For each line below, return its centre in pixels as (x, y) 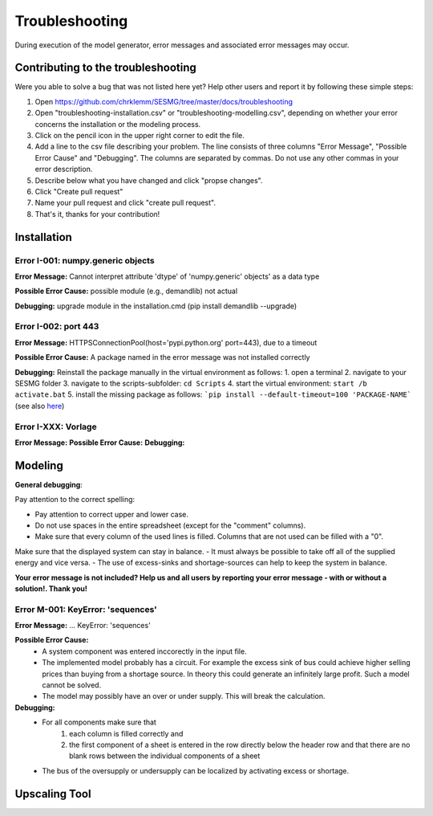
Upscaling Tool (53, 794)
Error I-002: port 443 (57, 327)
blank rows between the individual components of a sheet (165, 756)
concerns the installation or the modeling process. (118, 124)
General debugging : (49, 484)
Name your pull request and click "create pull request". (125, 203)
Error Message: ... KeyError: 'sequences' (83, 626)
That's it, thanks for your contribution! (97, 214)
